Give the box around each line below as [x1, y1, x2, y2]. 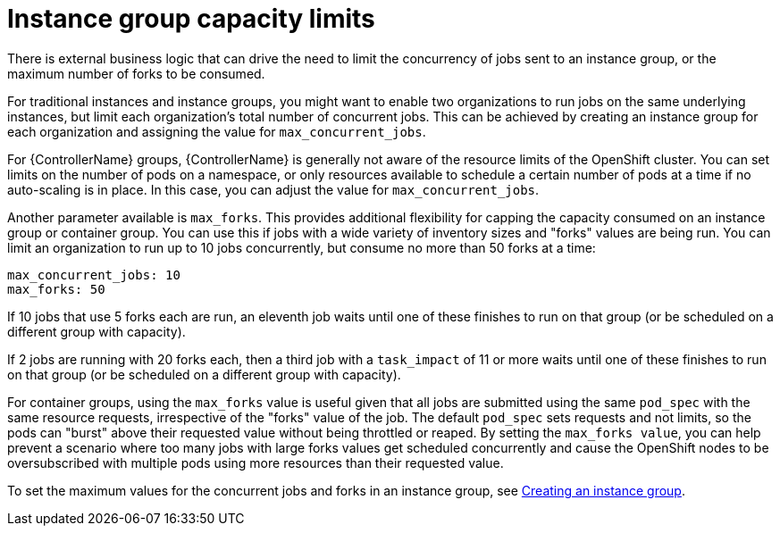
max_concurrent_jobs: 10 [7, 267, 180, 282]
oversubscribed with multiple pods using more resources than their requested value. [7, 454, 504, 471]
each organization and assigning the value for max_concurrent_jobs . [7, 123, 426, 139]
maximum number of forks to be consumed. [7, 65, 265, 81]
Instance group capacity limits [7, 4, 375, 34]
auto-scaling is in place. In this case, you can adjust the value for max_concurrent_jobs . [7, 181, 540, 197]
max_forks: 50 [7, 281, 105, 296]
